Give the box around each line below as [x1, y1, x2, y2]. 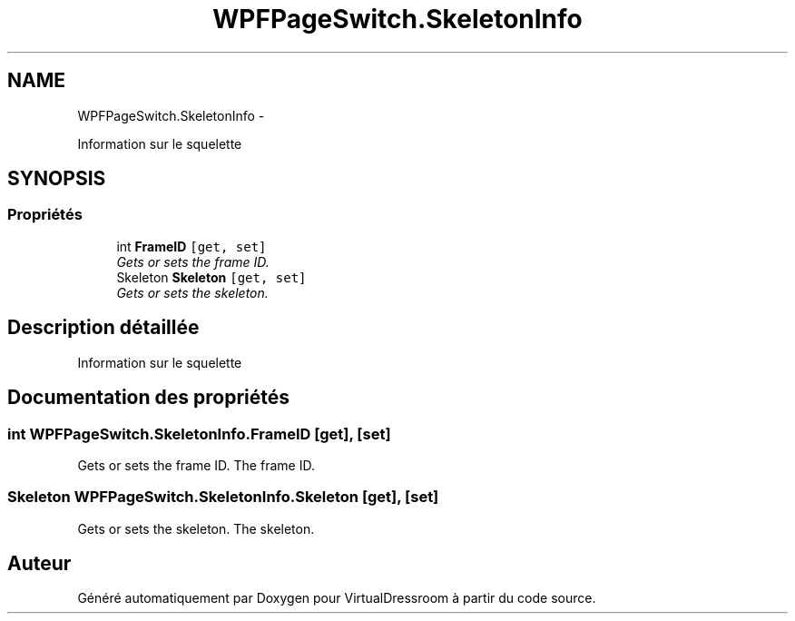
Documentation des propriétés [7, 386, 290, 409]
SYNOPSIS [7, 167, 106, 191]
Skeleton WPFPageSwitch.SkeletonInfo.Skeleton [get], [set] [7, 488, 439, 507]
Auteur [7, 552, 72, 576]
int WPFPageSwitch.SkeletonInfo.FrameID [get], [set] [7, 424, 391, 443]
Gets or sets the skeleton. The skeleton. [77, 520, 315, 537]
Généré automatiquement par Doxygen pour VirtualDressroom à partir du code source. [77, 590, 596, 606]
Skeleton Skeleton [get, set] [116, 269, 307, 285]
